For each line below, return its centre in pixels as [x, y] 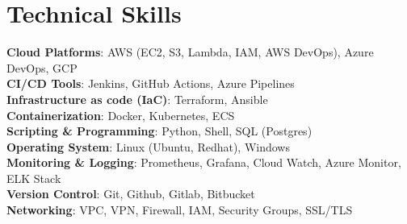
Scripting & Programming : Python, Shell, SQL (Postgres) [159, 131]
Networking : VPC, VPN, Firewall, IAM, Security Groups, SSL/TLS [180, 210]
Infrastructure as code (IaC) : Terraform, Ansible [137, 99]
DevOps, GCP [42, 67]
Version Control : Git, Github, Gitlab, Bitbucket [131, 194]
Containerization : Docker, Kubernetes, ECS [121, 115]
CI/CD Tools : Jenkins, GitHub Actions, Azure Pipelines [151, 83]
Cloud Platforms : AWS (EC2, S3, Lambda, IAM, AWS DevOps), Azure [190, 52]
